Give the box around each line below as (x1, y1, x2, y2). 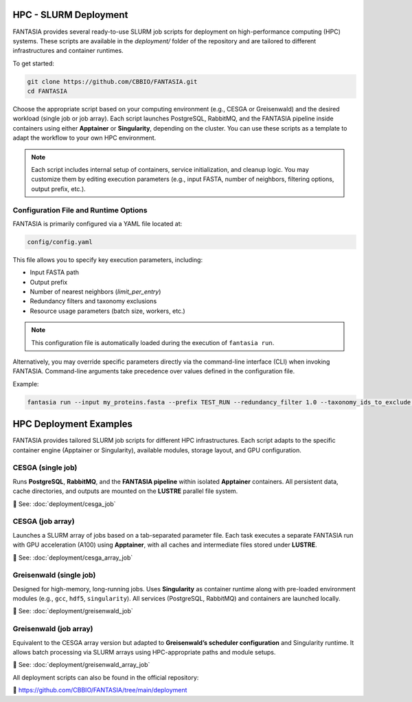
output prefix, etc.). (31, 184, 86, 193)
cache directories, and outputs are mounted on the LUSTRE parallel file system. (12, 487, 238, 495)
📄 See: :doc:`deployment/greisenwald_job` (12, 607, 133, 615)
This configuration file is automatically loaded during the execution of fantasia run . (31, 338, 275, 347)
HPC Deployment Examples (12, 418, 133, 430)
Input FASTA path (30, 268, 79, 276)
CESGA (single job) (12, 463, 78, 472)
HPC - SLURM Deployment (12, 9, 128, 21)
